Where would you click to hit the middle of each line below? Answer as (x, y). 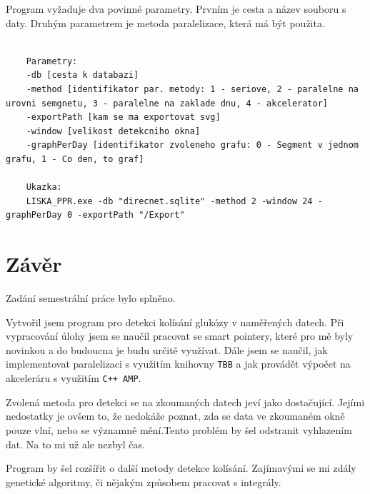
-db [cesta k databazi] (82, 75)
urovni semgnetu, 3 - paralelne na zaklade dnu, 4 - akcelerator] (167, 103)
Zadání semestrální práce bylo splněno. (91, 298)
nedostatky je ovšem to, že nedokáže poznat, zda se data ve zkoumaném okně (175, 416)
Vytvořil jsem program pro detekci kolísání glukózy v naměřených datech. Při (175, 322)
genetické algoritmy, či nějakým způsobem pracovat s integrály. (144, 482)
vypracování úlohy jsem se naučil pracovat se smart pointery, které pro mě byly (180, 336)
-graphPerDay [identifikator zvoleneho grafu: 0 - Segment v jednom (192, 145)
